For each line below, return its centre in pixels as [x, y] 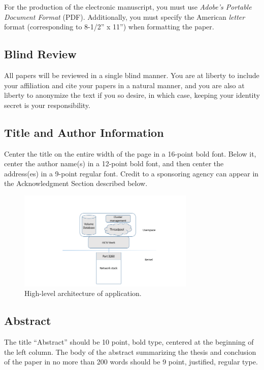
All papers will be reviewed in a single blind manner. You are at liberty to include [132, 75]
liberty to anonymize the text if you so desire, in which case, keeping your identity [132, 95]
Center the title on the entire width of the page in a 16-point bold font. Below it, [130, 153]
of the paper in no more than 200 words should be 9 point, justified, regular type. [131, 362]
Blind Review [40, 54]
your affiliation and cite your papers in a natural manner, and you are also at [124, 85]
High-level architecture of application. [83, 293]
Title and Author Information [84, 132]
